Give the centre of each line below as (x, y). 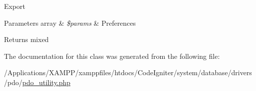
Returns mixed (27, 39)
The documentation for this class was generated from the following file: (112, 56)
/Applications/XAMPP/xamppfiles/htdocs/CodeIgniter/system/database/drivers (128, 72)
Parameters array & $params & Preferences (70, 23)
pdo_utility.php (46, 82)
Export (15, 6)
